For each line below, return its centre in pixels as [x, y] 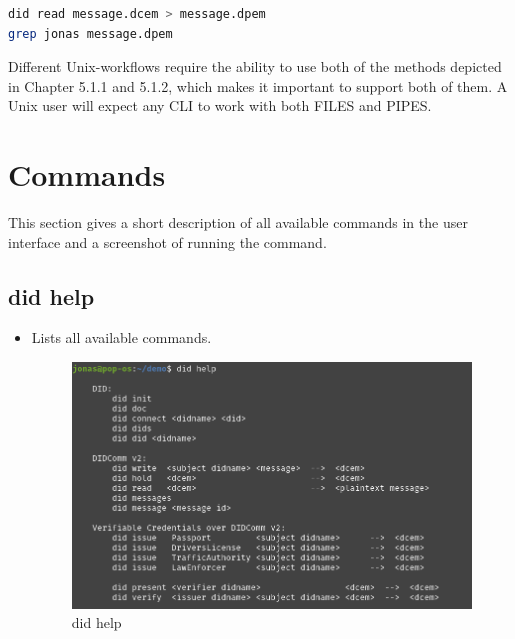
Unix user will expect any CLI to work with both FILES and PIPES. [220, 105]
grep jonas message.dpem [90, 33]
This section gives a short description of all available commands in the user [238, 222]
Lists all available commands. [121, 337]
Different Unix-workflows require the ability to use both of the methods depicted [255, 66]
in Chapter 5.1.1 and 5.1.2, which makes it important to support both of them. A [258, 85]
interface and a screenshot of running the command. [167, 241]
